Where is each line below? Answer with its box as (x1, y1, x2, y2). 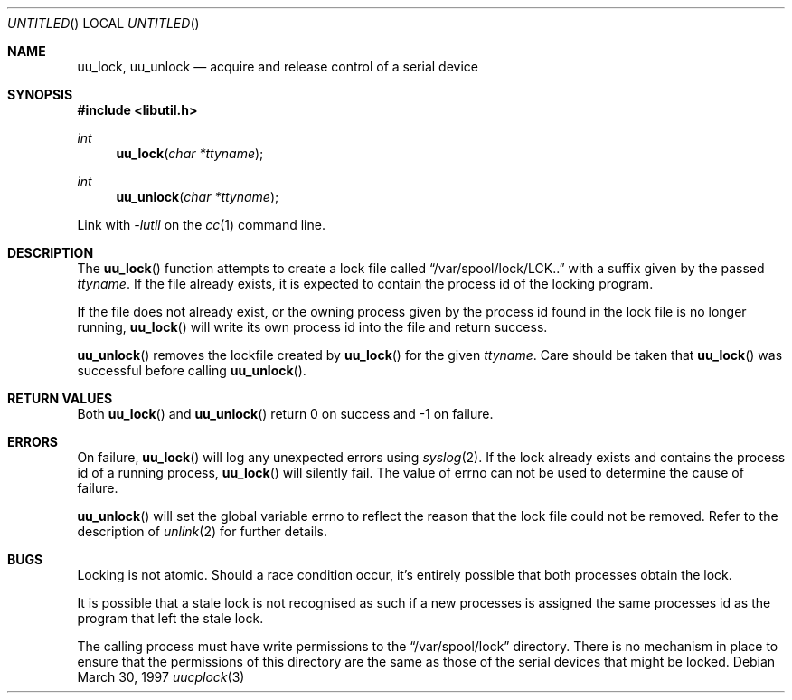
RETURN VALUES (7, 391, 113, 406)
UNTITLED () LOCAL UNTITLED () (7, 15, 200, 31)
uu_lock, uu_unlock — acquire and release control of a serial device (77, 59, 478, 74)
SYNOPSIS (7, 87, 73, 102)
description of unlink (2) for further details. (77, 524, 328, 539)
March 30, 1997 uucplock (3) (77, 669, 245, 685)
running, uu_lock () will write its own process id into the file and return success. (77, 319, 548, 335)
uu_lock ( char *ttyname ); (116, 146, 264, 161)
